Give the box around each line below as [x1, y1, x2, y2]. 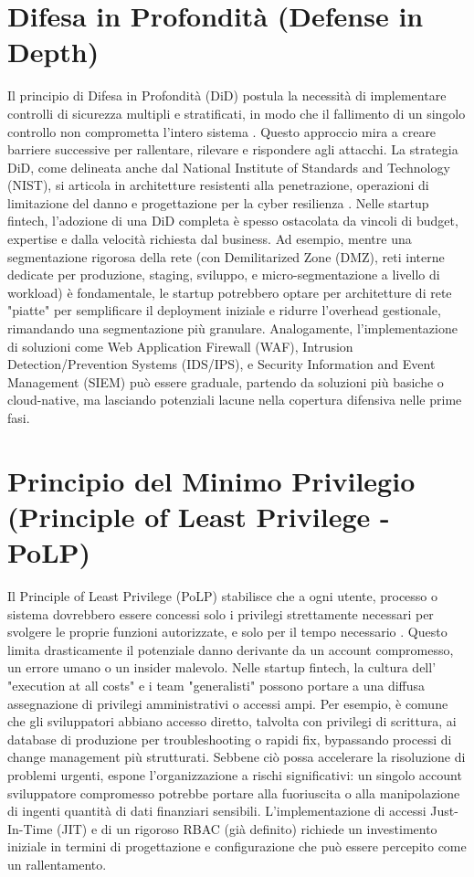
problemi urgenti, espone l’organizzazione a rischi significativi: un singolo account [7, 766, 462, 785]
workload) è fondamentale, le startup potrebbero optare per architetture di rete [7, 282, 452, 301]
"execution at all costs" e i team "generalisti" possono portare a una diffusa [7, 676, 426, 695]
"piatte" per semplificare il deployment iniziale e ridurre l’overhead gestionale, [7, 301, 441, 320]
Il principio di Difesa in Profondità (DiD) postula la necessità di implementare [7, 86, 447, 105]
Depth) [7, 33, 100, 70]
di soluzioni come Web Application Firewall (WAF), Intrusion [7, 336, 353, 355]
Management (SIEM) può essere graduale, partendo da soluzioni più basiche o [7, 372, 444, 391]
